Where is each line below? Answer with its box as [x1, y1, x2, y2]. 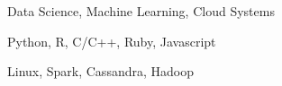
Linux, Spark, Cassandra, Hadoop [7, 62, 194, 81]
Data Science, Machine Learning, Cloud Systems [7, 2, 275, 20]
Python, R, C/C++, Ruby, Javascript [7, 31, 216, 50]
